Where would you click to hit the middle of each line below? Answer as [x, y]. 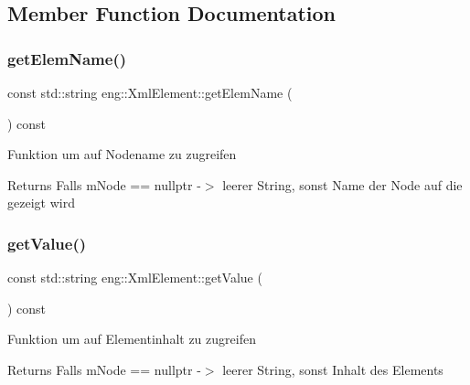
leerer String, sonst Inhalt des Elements [333, 369]
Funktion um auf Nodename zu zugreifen [122, 154]
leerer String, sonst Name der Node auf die [342, 184]
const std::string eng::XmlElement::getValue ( [135, 278]
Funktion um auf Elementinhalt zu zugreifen [132, 339]
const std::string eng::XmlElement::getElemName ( [150, 92]
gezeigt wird [41, 203]
